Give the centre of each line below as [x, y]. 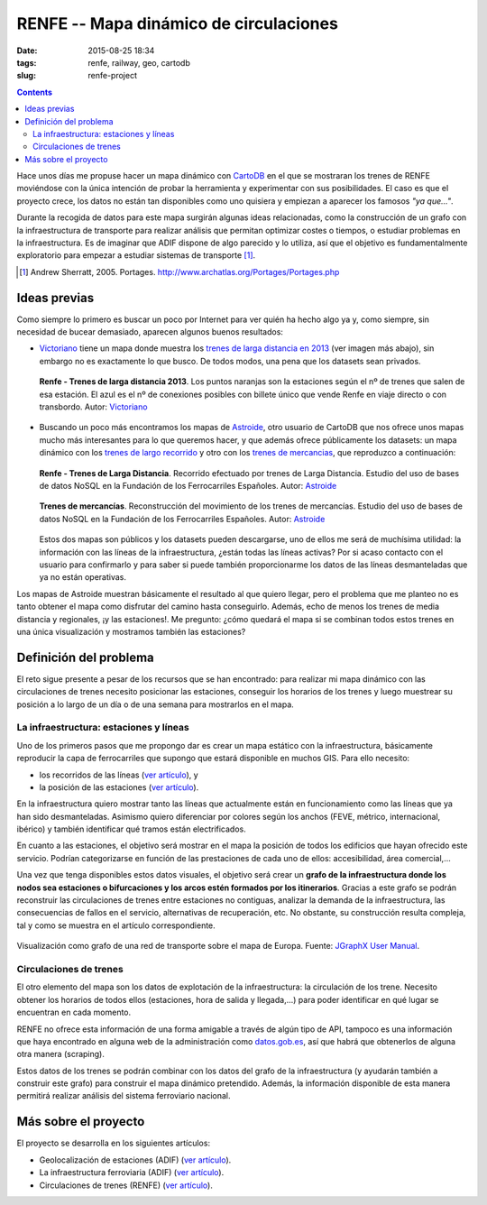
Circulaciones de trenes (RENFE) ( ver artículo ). [126, 1185]
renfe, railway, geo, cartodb [139, 62]
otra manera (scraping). [61, 1054]
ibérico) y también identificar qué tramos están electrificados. [132, 829]
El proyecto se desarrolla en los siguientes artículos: [114, 1143]
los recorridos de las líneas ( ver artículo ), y [119, 775]
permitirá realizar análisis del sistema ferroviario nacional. [124, 1096]
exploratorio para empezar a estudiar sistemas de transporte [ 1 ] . [136, 255]
